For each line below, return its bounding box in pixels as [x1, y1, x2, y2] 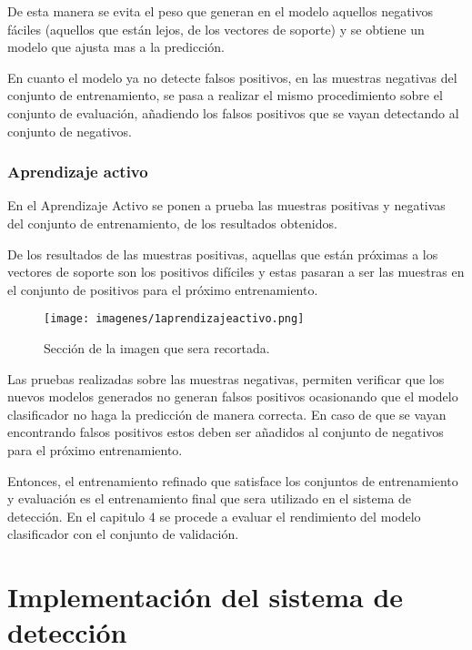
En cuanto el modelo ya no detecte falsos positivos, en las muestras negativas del [7, 67, 457, 86]
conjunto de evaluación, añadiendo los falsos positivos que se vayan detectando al [7, 103, 459, 122]
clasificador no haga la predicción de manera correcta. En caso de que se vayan [7, 404, 447, 423]
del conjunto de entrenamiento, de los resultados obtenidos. [7, 213, 337, 232]
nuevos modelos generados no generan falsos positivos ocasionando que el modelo [7, 387, 458, 406]
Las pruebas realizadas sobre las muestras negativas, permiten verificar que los [7, 369, 445, 388]
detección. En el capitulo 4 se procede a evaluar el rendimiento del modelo [7, 506, 421, 525]
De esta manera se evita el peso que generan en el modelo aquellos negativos [7, 2, 434, 20]
